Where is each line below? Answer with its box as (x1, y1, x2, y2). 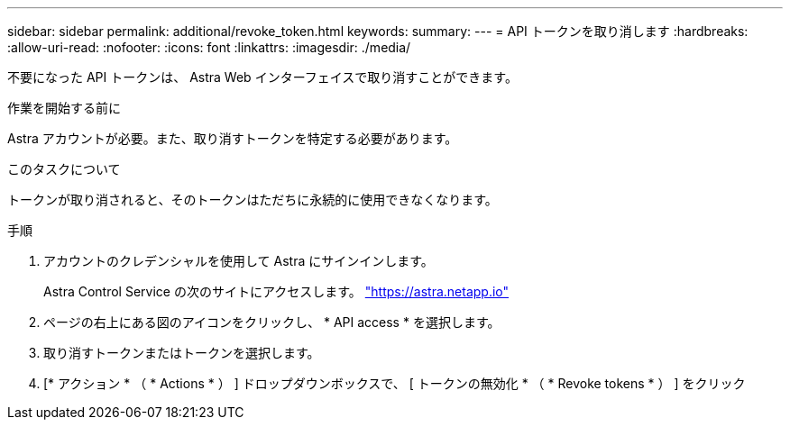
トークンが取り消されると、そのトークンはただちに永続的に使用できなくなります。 (7, 192, 498, 207)
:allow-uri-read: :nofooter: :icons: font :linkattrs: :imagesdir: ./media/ (7, 40, 411, 55)
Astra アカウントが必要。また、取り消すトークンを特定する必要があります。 (7, 131, 458, 146)
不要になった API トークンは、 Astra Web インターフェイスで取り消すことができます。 (7, 69, 518, 85)
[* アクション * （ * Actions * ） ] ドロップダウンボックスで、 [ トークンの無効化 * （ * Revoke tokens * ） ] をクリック (43, 376, 746, 391)
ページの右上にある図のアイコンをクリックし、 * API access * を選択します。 (43, 314, 501, 330)
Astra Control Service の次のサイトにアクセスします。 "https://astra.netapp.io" (43, 284, 510, 299)
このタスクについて (7, 161, 121, 177)
